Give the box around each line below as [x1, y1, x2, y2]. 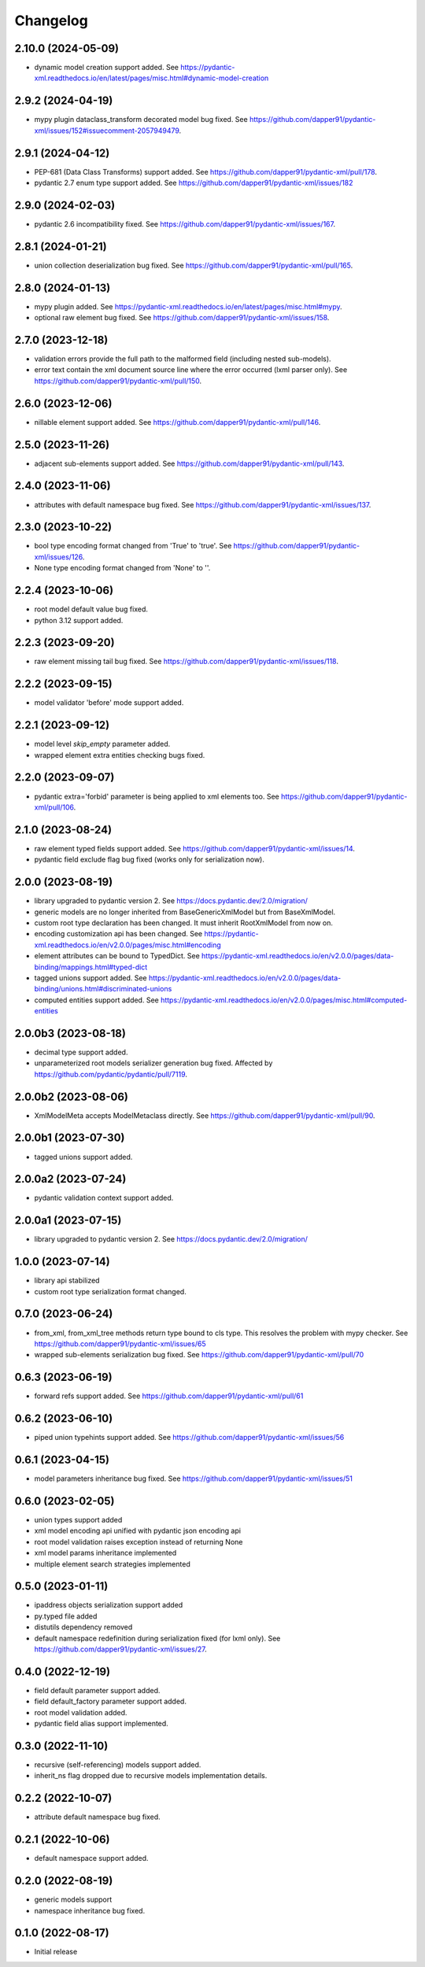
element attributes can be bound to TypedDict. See [34, 951, 200, 961]
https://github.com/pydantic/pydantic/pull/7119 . [34, 1069, 188, 1079]
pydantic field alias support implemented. [34, 1719, 168, 1729]
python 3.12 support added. [34, 615, 124, 625]
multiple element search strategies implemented [34, 1559, 190, 1569]
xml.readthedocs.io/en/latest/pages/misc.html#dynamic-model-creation [34, 73, 269, 83]
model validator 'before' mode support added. [34, 698, 184, 707]
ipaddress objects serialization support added [34, 1600, 183, 1610]
